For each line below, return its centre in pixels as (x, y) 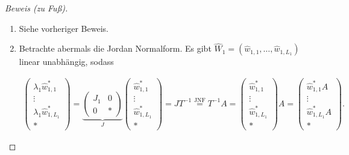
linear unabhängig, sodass (66, 62)
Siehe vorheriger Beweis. (64, 28)
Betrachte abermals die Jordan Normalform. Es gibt (115, 48)
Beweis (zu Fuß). (36, 8)
